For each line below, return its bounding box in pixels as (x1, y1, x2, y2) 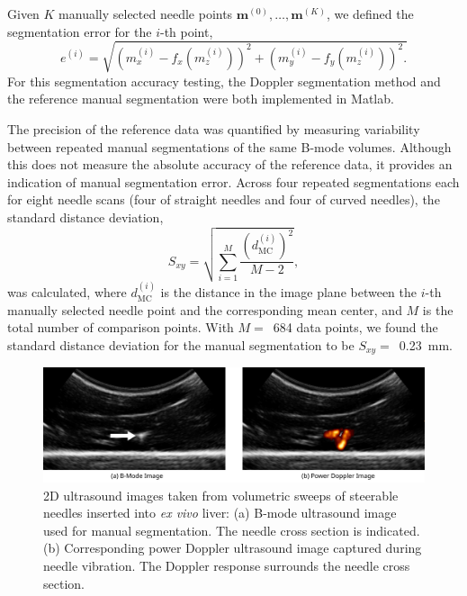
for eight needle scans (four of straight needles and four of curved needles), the (7, 190, 440, 209)
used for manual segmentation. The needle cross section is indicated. (43, 520, 420, 539)
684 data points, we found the (273, 318, 438, 337)
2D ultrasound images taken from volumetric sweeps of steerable (43, 485, 399, 504)
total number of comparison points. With (7, 318, 234, 337)
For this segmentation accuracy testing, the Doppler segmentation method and (7, 71, 441, 90)
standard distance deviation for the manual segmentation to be (7, 336, 355, 355)
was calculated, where (7, 283, 127, 302)
